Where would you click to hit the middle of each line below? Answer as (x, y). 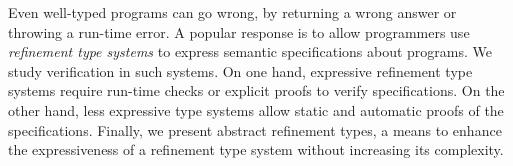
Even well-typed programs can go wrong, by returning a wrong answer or (232, 12)
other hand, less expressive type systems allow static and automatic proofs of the (256, 109)
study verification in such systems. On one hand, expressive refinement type (240, 70)
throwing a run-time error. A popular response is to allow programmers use (239, 31)
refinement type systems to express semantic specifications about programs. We (250, 51)
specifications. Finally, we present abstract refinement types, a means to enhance (255, 129)
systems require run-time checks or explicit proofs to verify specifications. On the (256, 90)
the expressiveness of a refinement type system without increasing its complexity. (256, 149)
